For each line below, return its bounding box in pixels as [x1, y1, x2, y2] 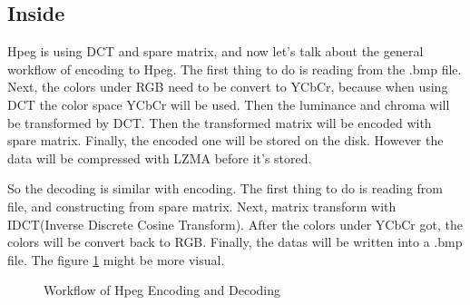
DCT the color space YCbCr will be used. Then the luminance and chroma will [7, 94, 450, 113]
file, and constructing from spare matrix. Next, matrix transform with [7, 196, 397, 215]
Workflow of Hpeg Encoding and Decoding [44, 280, 281, 300]
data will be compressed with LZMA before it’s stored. [7, 148, 312, 167]
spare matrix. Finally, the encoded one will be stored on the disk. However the [7, 131, 444, 150]
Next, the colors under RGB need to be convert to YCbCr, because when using [7, 77, 448, 96]
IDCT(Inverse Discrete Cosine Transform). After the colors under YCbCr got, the [7, 214, 463, 233]
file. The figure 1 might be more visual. [7, 250, 225, 269]
